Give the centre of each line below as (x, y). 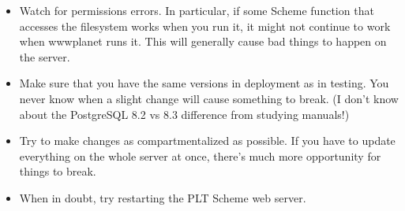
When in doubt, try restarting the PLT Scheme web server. (163, 197)
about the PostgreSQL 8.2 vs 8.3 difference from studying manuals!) (184, 114)
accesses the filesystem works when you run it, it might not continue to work (205, 26)
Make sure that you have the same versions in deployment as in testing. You (204, 83)
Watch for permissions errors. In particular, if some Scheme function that (197, 10)
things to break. (58, 171)
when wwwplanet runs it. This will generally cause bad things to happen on (203, 41)
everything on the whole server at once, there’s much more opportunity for (200, 155)
